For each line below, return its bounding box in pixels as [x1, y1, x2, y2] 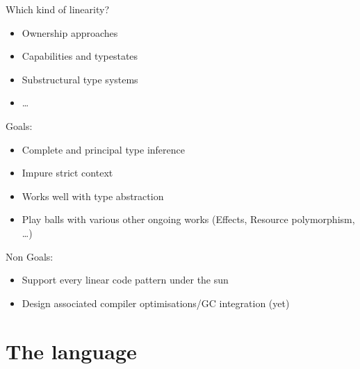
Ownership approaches [22, 25, 118, 40]
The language [6, 336, 137, 365]
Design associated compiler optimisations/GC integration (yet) [22, 295, 290, 310]
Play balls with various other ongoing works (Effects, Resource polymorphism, [22, 212, 355, 227]
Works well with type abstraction [22, 188, 164, 203]
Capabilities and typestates [22, 49, 138, 63]
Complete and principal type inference [22, 142, 186, 156]
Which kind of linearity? [6, 2, 110, 16]
